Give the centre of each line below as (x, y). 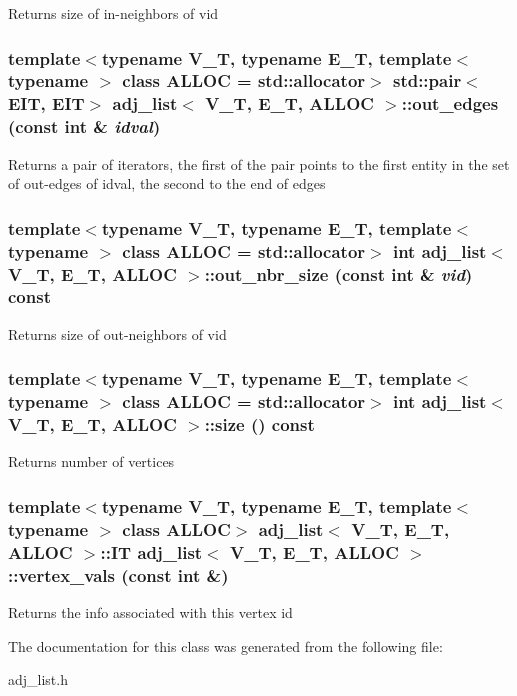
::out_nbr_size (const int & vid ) (338, 273)
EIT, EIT (46, 103)
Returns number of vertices (91, 461)
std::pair (427, 80)
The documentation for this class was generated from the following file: (225, 645)
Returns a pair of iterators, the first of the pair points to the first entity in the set (259, 163)
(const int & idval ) (84, 126)
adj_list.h (38, 679)
